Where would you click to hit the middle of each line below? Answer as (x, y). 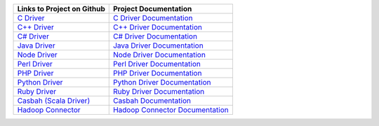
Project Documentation (152, 9)
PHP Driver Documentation (157, 73)
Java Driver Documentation (158, 45)
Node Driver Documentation (159, 55)
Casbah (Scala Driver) (54, 100)
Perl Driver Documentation (157, 64)
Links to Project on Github (61, 9)
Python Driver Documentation (162, 82)
